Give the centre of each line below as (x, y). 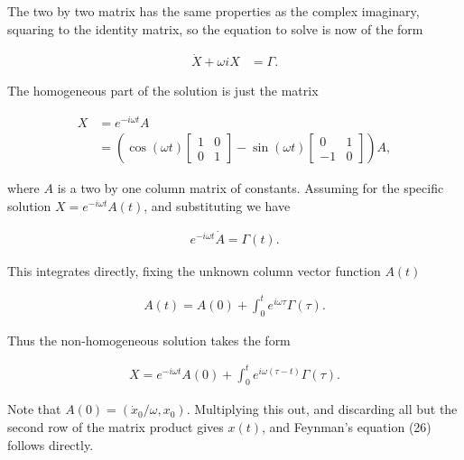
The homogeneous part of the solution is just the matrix (163, 91)
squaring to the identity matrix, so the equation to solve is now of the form (215, 28)
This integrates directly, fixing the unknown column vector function (194, 270)
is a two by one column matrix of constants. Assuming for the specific (251, 188)
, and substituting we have (217, 205)
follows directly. (51, 444)
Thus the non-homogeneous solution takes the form (149, 340)
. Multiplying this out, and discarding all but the (322, 409)
